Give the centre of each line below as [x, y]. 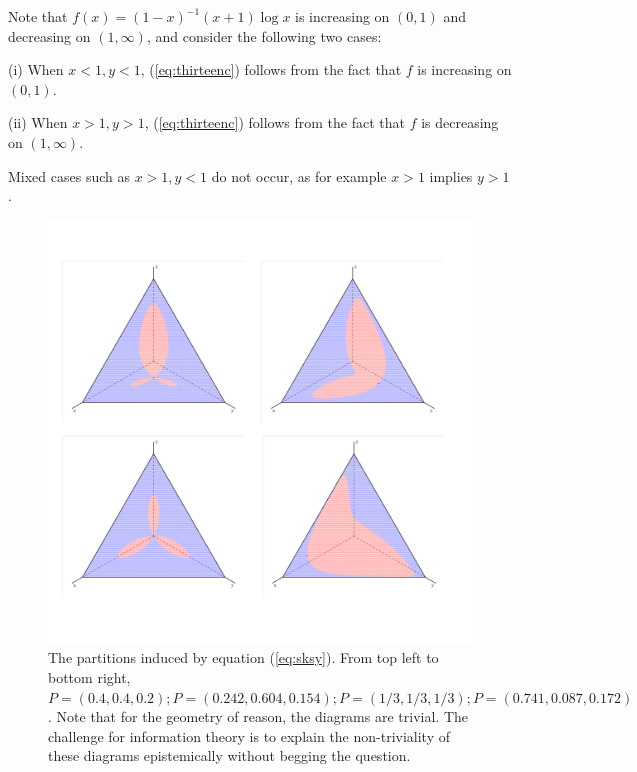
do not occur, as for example [299, 175]
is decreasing [460, 122]
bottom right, [89, 676]
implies [451, 175]
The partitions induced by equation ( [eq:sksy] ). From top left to [243, 657]
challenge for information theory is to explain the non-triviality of [249, 735]
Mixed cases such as [69, 175]
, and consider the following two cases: [264, 35]
